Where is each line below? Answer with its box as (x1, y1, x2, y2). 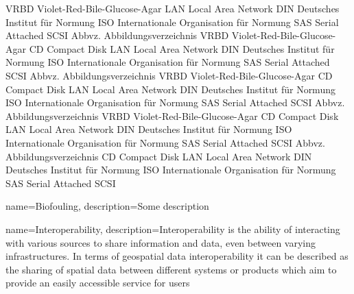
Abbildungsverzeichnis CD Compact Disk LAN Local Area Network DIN (5, 149, 312, 163)
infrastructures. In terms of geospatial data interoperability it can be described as (5, 249, 349, 263)
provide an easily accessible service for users (5, 275, 190, 290)
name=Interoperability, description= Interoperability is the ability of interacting (5, 221, 340, 236)
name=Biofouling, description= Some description (5, 199, 209, 213)
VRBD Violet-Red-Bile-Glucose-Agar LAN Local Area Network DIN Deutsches (5, 1, 340, 15)
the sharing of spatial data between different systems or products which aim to (5, 262, 337, 276)
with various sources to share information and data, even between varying (5, 235, 316, 249)
